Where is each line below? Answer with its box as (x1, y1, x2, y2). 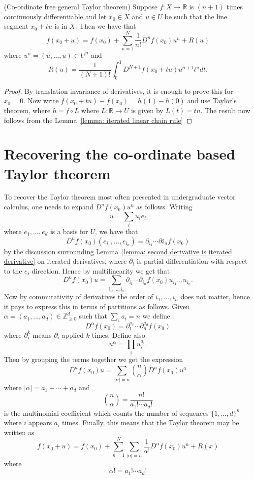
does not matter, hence (180, 291, 250, 302)
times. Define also (92, 329, 145, 340)
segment (4, 21, 29, 31)
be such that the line (164, 11, 227, 21)
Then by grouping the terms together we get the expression (4, 354, 183, 364)
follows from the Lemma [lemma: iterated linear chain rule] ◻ (4, 115, 192, 125)
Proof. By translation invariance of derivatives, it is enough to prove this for (4, 85, 233, 96)
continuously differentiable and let (4, 11, 107, 21)
